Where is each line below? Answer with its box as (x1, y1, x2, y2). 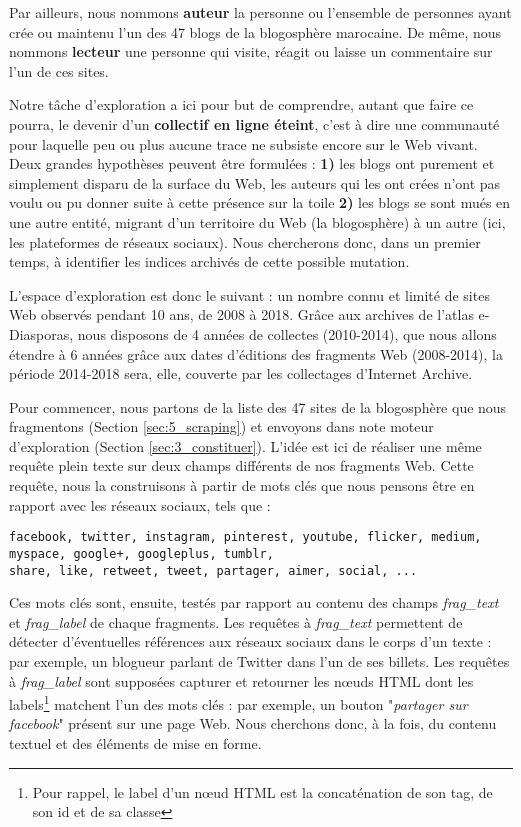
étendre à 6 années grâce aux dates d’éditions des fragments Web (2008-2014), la (9, 343, 503, 364)
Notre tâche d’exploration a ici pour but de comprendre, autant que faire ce (9, 94, 474, 115)
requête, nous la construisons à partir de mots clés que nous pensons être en (9, 475, 475, 496)
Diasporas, (9, 323, 74, 344)
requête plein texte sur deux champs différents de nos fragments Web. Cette (9, 455, 474, 476)
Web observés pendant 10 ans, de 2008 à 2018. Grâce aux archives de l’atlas (9, 304, 474, 325)
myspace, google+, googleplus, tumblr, (9, 546, 274, 561)
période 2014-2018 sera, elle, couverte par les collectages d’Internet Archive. (9, 363, 473, 384)
